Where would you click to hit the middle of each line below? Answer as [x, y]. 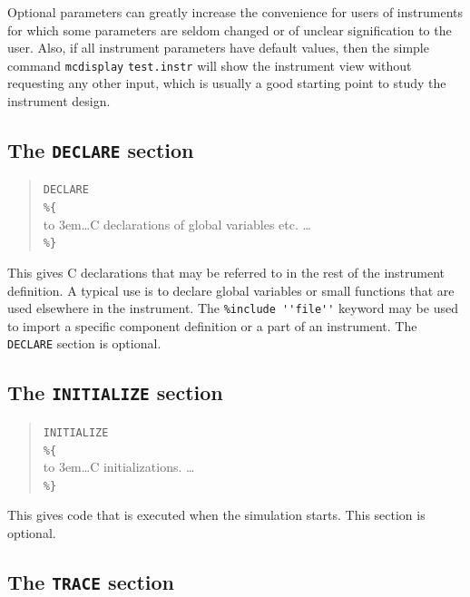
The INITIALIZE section [115, 392]
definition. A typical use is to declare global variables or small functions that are [231, 290]
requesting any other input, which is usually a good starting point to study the [227, 83]
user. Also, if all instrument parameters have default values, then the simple [218, 48]
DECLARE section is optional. [84, 343]
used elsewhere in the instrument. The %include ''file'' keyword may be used [233, 308]
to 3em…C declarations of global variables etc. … [177, 224]
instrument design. [59, 101]
